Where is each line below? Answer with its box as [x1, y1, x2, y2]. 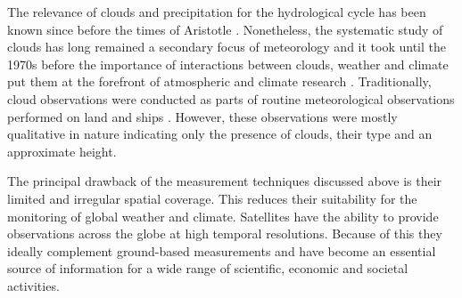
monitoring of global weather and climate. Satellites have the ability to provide [7, 206, 439, 225]
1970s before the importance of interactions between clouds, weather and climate [7, 54, 449, 73]
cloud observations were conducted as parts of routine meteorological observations [7, 89, 455, 108]
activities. [7, 276, 60, 294]
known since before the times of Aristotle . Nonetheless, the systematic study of [7, 20, 443, 38]
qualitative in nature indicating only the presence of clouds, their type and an [7, 125, 433, 143]
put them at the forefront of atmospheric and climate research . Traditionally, [7, 72, 432, 91]
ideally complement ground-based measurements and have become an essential [7, 241, 436, 260]
